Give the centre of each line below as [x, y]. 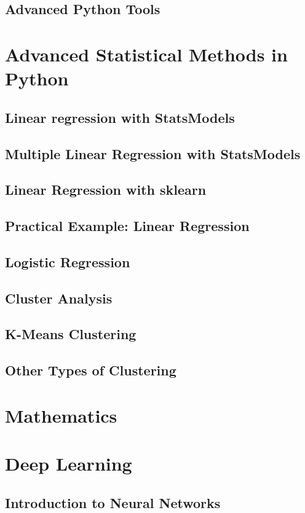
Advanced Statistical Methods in [146, 54]
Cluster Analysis [59, 298]
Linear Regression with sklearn [106, 190]
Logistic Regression [68, 261]
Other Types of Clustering [91, 370]
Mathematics [61, 415]
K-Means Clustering [71, 334]
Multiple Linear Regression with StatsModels [153, 153]
